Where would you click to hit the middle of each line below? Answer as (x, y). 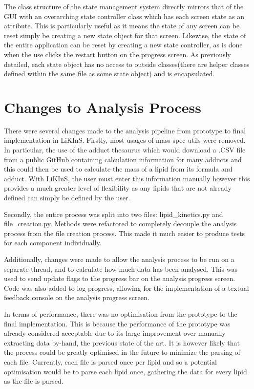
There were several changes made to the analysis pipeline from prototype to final (125, 130)
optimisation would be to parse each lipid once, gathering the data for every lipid (126, 371)
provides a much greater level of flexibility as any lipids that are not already (118, 188)
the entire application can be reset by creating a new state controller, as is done (123, 45)
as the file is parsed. (34, 381)
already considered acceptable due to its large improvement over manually (115, 333)
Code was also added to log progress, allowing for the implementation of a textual (127, 288)
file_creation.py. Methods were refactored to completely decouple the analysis (120, 224)
